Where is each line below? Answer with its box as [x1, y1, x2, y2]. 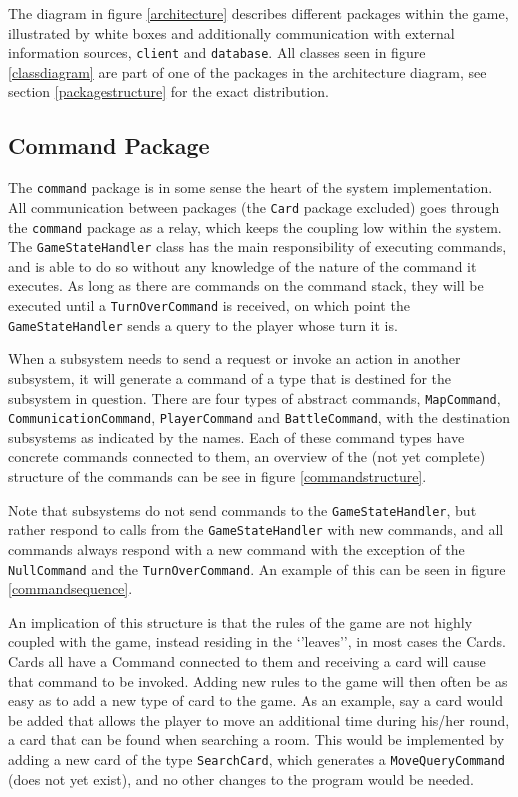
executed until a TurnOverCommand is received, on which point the [8, 295, 410, 316]
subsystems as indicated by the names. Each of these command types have [8, 426, 465, 447]
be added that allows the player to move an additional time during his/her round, [8, 709, 510, 730]
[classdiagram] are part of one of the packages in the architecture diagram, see [8, 61, 487, 82]
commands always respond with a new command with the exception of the [8, 538, 465, 559]
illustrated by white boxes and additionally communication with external [8, 22, 455, 43]
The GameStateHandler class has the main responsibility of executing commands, [8, 236, 507, 257]
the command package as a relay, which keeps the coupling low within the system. [8, 216, 502, 237]
